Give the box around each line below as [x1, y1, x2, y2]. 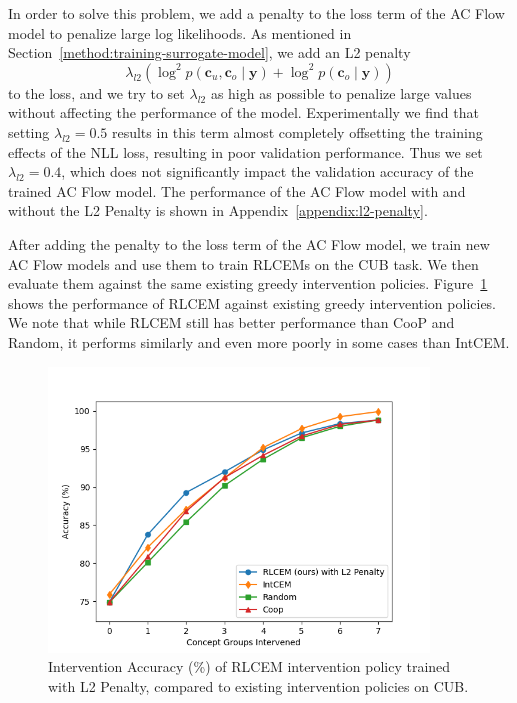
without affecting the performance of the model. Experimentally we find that [8, 102, 479, 123]
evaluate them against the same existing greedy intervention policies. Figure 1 [8, 273, 488, 294]
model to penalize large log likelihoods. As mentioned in [8, 22, 352, 43]
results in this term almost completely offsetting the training [111, 121, 483, 142]
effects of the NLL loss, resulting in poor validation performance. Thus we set [8, 141, 483, 162]
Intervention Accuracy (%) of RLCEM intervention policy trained [48, 656, 451, 677]
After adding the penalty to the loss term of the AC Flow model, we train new [8, 233, 490, 254]
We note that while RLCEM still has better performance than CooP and [8, 312, 455, 333]
